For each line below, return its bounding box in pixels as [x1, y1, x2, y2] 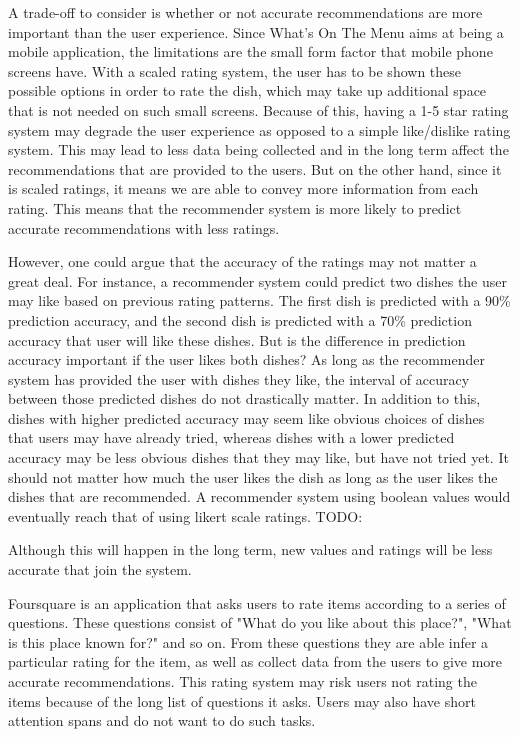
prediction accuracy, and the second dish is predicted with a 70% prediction [8, 309, 472, 330]
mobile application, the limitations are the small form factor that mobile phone [8, 41, 493, 62]
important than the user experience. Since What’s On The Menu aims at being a [8, 21, 504, 42]
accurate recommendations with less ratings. [8, 217, 280, 238]
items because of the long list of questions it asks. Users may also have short [8, 690, 476, 711]
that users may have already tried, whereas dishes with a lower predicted [8, 427, 455, 448]
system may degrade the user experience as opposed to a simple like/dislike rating [8, 119, 511, 140]
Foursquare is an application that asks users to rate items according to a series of [8, 592, 506, 613]
